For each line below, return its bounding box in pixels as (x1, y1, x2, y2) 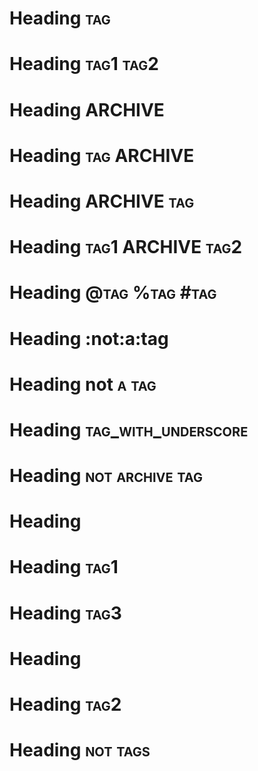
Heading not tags (9, 739, 151, 762)
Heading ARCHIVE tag (9, 190, 195, 212)
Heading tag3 (9, 602, 122, 624)
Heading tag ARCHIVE (9, 144, 195, 167)
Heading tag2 (9, 693, 122, 716)
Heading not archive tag (9, 465, 203, 487)
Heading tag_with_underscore (9, 418, 249, 441)
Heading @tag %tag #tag (9, 282, 217, 304)
